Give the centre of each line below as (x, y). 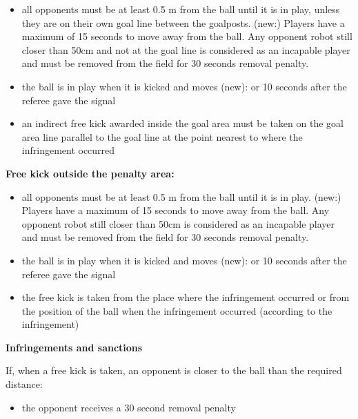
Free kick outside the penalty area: (90, 173)
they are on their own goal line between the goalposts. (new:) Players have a (183, 22)
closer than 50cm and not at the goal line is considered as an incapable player (186, 49)
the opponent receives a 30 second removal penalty (129, 407)
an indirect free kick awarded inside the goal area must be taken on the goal (182, 123)
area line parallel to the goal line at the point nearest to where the (162, 136)
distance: (24, 384)
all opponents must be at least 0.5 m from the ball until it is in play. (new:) (181, 196)
